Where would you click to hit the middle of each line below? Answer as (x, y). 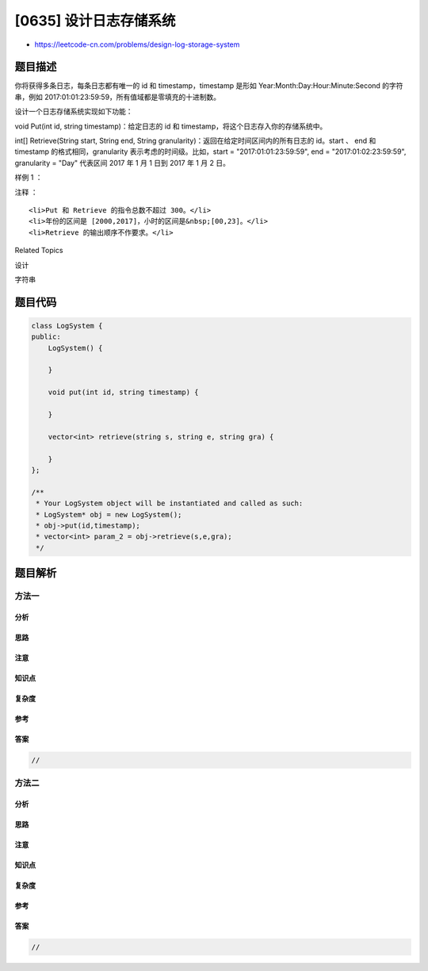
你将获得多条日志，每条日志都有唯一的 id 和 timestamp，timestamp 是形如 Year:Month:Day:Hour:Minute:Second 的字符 (209, 86)
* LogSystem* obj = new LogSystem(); (109, 514)
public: (46, 337)
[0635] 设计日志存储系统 (95, 21)
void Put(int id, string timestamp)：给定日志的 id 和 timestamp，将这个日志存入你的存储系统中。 (171, 126)
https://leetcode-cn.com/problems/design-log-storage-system (137, 44)
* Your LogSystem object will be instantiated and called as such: (170, 503)
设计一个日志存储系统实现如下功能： (74, 112)
